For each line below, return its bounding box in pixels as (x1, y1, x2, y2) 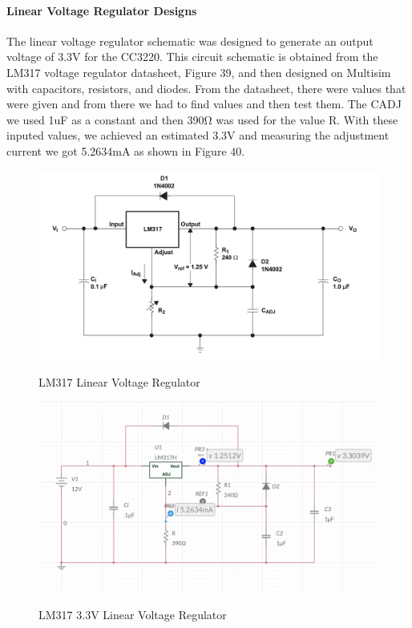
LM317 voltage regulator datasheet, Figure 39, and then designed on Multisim (6, 63, 391, 80)
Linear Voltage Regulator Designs (6, 2, 197, 18)
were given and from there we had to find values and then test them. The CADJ (6, 95, 402, 112)
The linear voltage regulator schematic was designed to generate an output (6, 32, 374, 49)
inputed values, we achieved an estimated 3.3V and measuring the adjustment (6, 127, 390, 144)
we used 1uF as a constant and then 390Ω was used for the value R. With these (6, 111, 398, 128)
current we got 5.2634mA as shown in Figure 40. (6, 142, 245, 159)
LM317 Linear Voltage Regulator (38, 373, 200, 390)
